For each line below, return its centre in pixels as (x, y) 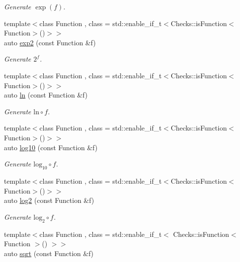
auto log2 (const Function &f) (49, 200)
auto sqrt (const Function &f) (49, 253)
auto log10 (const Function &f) (51, 147)
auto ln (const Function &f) (46, 95)
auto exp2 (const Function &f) (50, 42)
